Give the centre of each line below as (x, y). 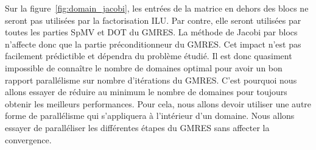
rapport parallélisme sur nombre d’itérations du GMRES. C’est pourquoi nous (151, 80)
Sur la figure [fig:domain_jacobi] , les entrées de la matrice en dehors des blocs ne (157, 8)
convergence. (28, 139)
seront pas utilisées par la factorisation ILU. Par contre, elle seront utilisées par (153, 20)
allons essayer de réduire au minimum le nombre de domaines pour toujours (146, 92)
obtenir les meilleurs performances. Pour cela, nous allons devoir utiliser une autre (158, 103)
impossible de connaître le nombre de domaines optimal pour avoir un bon (144, 67)
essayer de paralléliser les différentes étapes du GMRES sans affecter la (137, 127)
